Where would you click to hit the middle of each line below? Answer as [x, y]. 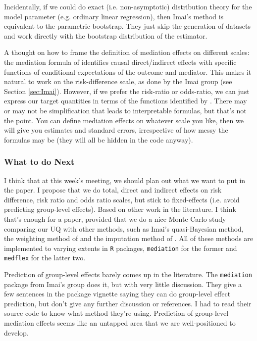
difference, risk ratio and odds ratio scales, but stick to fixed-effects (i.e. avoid [122, 199]
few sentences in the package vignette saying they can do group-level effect [117, 294]
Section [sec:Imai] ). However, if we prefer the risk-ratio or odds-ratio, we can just [127, 91]
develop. [16, 332]
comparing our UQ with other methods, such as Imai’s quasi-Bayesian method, [124, 228]
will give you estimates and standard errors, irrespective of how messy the [116, 130]
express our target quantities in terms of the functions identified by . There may [126, 101]
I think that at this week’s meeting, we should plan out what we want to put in [125, 180]
